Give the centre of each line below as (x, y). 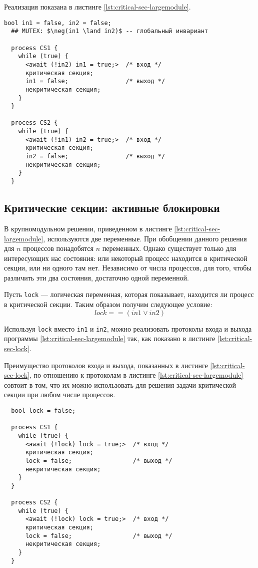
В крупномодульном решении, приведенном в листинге (88, 228)
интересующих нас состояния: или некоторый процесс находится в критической (126, 258)
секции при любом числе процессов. (60, 394)
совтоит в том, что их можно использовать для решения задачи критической (120, 384)
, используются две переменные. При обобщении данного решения (145, 238)
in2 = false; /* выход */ (95, 157)
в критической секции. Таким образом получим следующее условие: (108, 304)
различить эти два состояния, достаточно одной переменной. (96, 277)
